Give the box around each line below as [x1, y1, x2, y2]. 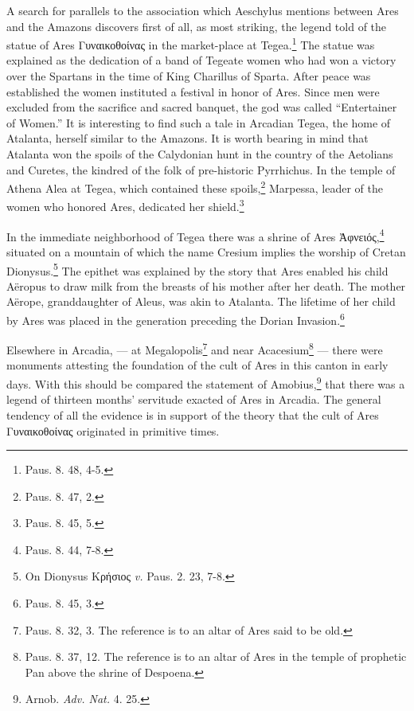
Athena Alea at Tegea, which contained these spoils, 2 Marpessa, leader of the [6, 178, 383, 196]
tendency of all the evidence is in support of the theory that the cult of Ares [6, 406, 379, 423]
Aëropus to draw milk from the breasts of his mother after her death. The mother [6, 277, 406, 294]
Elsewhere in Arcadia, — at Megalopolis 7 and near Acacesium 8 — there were [6, 339, 383, 357]
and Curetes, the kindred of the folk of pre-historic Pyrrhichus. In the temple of [6, 161, 396, 178]
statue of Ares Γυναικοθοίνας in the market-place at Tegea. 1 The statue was [6, 34, 375, 53]
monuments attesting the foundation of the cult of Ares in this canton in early [6, 357, 389, 373]
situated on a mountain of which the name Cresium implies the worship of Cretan [6, 243, 406, 260]
